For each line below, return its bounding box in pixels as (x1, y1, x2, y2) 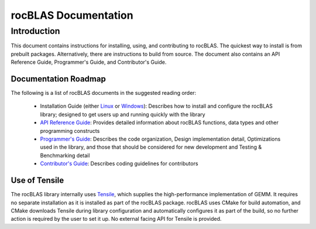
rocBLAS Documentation (11, 9, 134, 22)
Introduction (11, 26, 60, 36)
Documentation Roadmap (11, 74, 107, 84)
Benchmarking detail (40, 152, 90, 159)
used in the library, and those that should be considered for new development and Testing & (40, 143, 262, 151)
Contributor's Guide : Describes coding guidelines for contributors (40, 160, 198, 167)
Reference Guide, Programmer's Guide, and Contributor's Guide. (11, 59, 167, 66)
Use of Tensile (11, 176, 64, 186)
